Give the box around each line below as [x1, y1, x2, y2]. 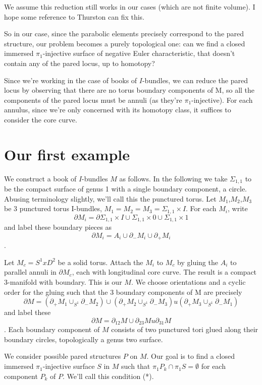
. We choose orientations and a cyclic [131, 277, 246, 287]
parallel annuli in [4, 267, 57, 277]
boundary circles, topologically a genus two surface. [4, 334, 163, 344]
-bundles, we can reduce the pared [142, 75, 248, 85]
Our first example [4, 144, 130, 164]
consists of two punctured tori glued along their [111, 324, 258, 335]
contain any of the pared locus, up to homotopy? [4, 57, 155, 68]
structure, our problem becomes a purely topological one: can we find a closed [4, 38, 245, 48]
